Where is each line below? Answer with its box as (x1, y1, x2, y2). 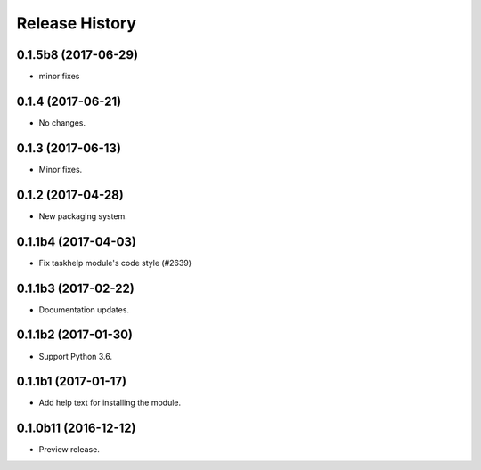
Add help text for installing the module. (38, 397, 182, 409)
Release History (16, 13, 137, 33)
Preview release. (38, 444, 100, 455)
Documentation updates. (38, 304, 129, 315)
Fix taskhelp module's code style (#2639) (38, 257, 192, 268)
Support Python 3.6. (38, 351, 113, 361)
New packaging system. (38, 210, 128, 222)
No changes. (38, 117, 86, 128)
